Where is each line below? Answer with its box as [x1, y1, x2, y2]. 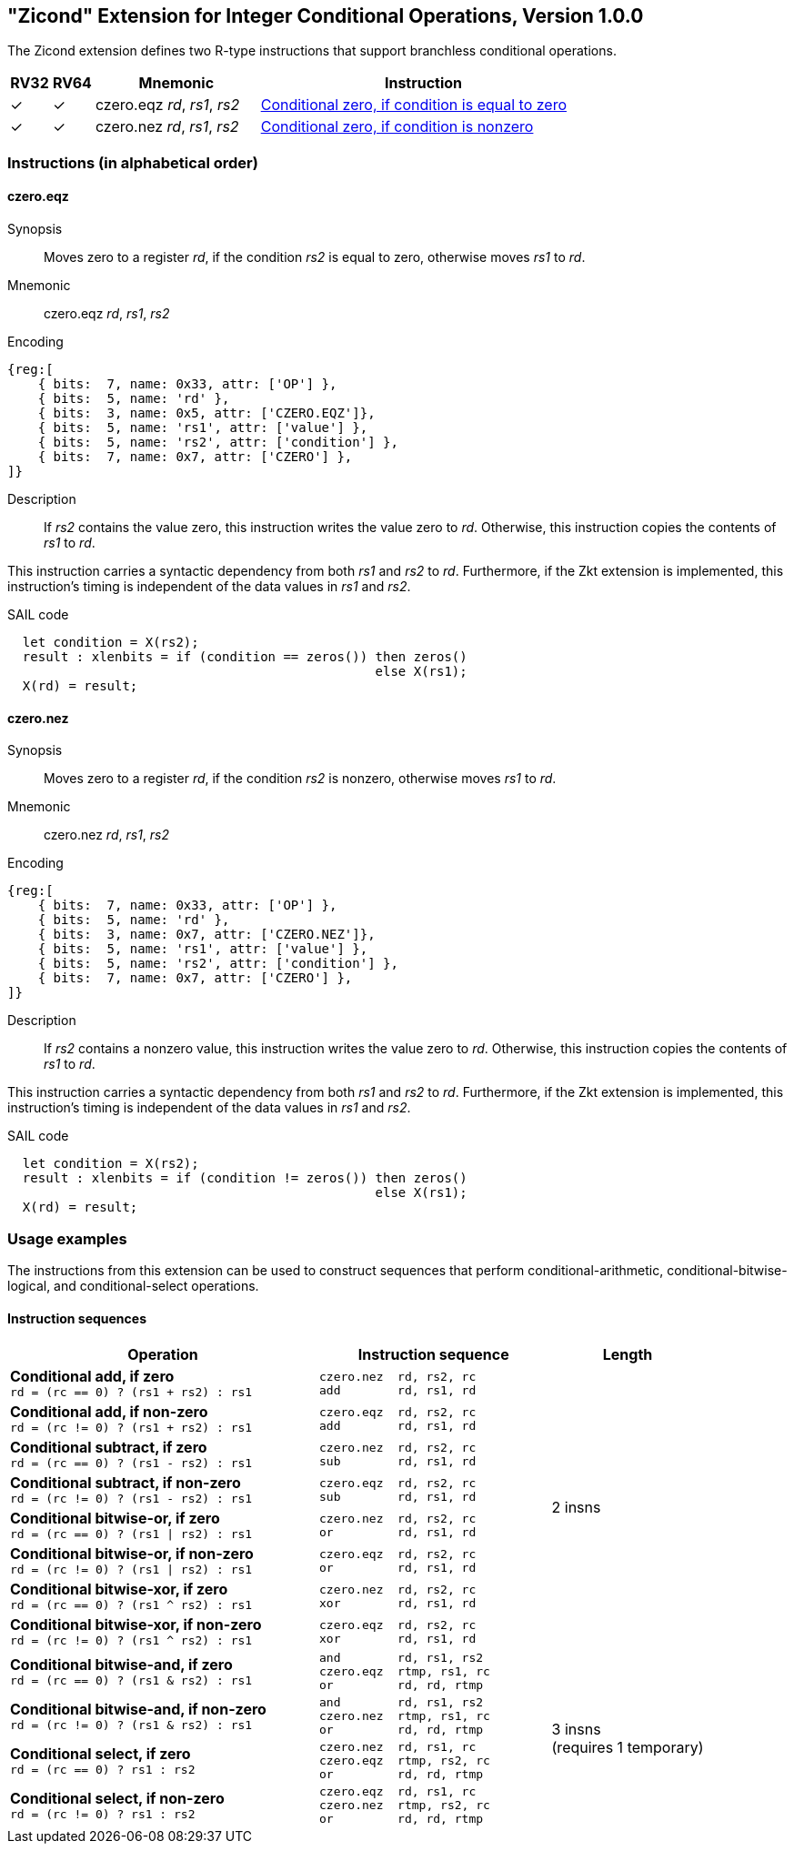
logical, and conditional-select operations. [7, 1277, 259, 1293]
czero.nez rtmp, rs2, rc [319, 1798, 490, 1813]
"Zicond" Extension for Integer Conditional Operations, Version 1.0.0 [7, 5, 644, 27]
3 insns [551, 1720, 601, 1739]
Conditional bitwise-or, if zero [10, 1509, 220, 1528]
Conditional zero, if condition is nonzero [260, 117, 534, 136]
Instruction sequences [7, 1310, 147, 1326]
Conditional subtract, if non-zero [10, 1474, 241, 1493]
